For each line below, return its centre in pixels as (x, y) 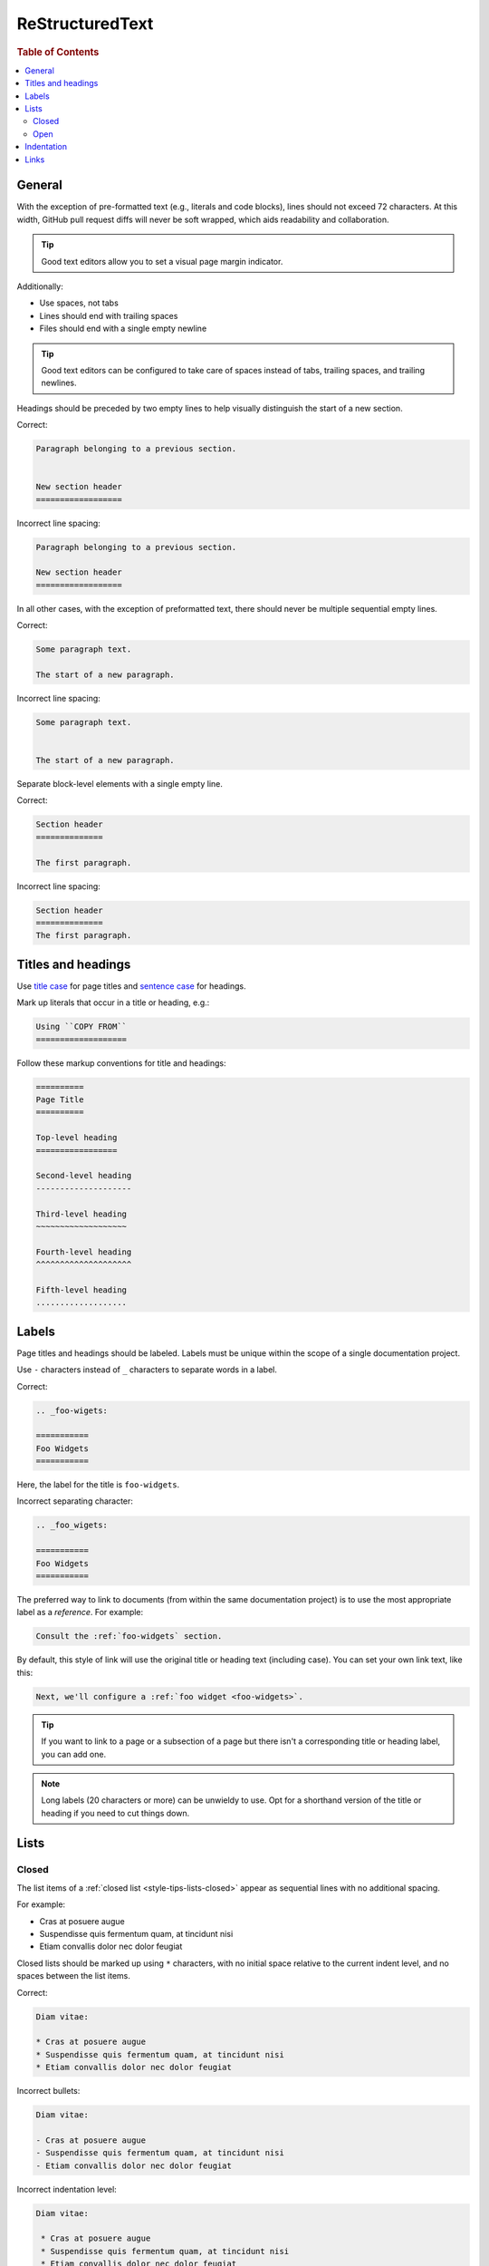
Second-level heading (84, 1176)
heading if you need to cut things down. (115, 1813)
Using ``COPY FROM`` (81, 1027)
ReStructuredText (85, 24)
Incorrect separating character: (75, 1501)
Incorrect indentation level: (67, 2189)
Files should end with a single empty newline (123, 329)
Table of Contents (58, 52)
